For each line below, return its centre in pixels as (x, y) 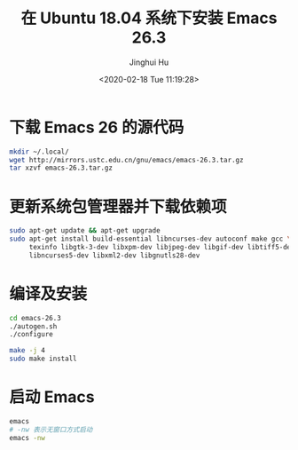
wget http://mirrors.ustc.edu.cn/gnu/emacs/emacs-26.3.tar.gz (126, 160)
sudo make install (43, 359)
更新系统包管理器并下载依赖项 (118, 206)
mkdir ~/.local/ (39, 152)
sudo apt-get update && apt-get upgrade (85, 231)
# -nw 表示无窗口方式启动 (51, 430)
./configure (31, 335)
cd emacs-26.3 (35, 318)
